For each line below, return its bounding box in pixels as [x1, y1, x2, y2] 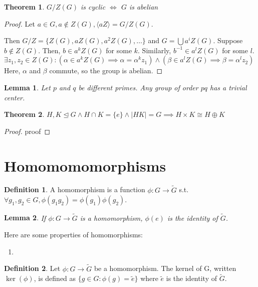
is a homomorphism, [80, 212, 143, 223]
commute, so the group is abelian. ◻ [49, 65, 163, 76]
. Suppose [213, 35, 243, 46]
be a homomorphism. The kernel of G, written [94, 263, 236, 273]
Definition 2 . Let [4, 263, 61, 273]
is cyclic [81, 2, 106, 12]
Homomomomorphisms [4, 155, 166, 176]
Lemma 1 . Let [4, 82, 51, 92]
